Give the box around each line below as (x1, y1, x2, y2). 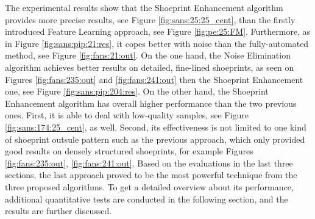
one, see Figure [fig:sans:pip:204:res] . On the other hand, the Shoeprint (5, 85, 269, 98)
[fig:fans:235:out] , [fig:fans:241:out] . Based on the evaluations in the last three (5, 156, 293, 169)
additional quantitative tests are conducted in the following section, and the (5, 192, 288, 205)
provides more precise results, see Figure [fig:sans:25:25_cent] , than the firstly (5, 13, 296, 26)
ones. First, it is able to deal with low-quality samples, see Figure (5, 109, 249, 121)
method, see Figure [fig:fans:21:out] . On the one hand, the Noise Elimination (5, 49, 291, 62)
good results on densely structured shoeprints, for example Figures (5, 145, 253, 157)
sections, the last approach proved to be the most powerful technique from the (5, 168, 297, 181)
